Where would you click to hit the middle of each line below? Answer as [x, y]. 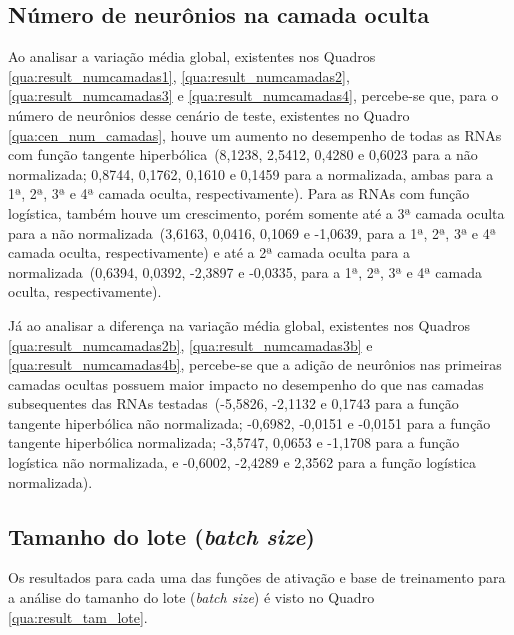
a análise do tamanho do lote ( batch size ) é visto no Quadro [191, 597]
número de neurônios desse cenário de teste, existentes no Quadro [209, 114]
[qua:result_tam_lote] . [78, 616]
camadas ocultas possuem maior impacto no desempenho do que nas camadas [246, 383]
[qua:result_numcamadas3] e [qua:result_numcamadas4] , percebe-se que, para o [253, 95]
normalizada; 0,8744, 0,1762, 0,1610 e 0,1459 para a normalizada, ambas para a [251, 173]
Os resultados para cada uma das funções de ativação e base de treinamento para [257, 577]
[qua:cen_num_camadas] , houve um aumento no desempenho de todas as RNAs [255, 134]
